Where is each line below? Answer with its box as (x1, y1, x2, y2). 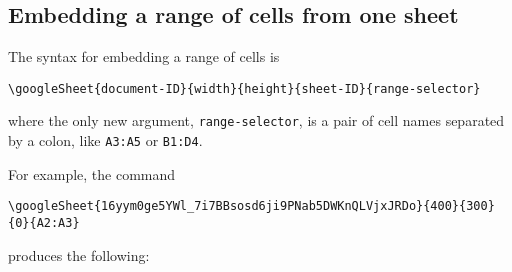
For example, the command (8, 163, 176, 184)
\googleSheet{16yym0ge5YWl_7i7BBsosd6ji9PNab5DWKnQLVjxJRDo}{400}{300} (8, 199, 495, 214)
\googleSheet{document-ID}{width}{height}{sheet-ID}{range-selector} (8, 81, 481, 96)
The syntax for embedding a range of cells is (8, 46, 280, 67)
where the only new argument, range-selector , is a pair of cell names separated (8, 110, 505, 131)
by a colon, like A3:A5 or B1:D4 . (8, 130, 203, 151)
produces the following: (8, 244, 150, 265)
